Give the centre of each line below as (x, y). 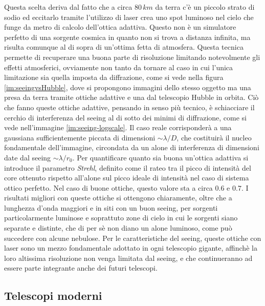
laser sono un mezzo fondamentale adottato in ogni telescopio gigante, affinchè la (131, 248)
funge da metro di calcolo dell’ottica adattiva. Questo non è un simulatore (120, 27)
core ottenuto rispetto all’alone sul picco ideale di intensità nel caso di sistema (127, 178)
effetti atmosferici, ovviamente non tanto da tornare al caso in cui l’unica (119, 67)
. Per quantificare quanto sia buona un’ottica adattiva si (160, 157)
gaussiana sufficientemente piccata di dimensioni (80, 137)
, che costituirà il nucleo (214, 137)
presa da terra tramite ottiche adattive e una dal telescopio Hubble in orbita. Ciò (131, 97)
